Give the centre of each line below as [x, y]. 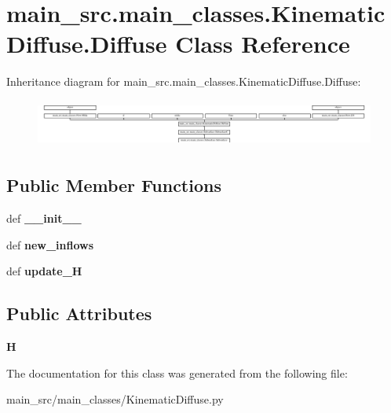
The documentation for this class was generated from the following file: [177, 372]
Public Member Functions [114, 185]
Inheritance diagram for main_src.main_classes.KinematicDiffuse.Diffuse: [184, 81]
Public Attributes [79, 313]
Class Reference [263, 44]
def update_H [44, 271]
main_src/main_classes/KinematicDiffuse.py [115, 399]
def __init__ [44, 218]
